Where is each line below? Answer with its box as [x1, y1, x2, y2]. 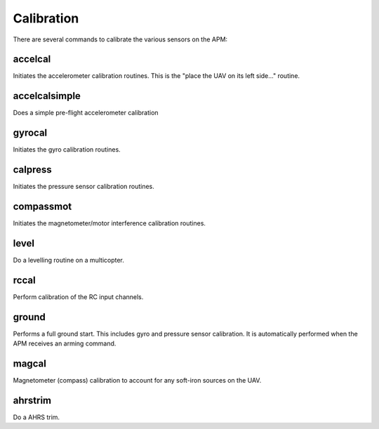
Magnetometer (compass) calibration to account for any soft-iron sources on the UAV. [13, 376, 262, 385]
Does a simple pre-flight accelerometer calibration [13, 109, 159, 117]
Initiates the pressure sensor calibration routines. [13, 183, 154, 191]
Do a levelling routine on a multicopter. [13, 256, 124, 264]
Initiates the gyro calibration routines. [13, 145, 121, 154]
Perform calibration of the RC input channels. [13, 292, 144, 301]
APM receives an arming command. [13, 339, 117, 348]
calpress [13, 164, 52, 176]
